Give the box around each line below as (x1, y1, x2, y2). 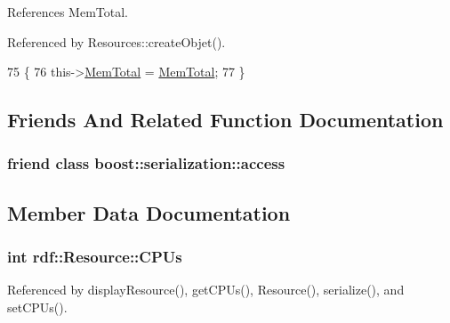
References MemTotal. (7, 3, 129, 20)
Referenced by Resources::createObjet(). (7, 32, 226, 51)
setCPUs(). (7, 298, 68, 316)
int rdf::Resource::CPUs (7, 246, 182, 268)
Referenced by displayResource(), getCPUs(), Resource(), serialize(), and (7, 280, 405, 299)
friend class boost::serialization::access (7, 152, 285, 174)
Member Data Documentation (7, 198, 291, 226)
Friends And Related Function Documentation (7, 106, 444, 133)
